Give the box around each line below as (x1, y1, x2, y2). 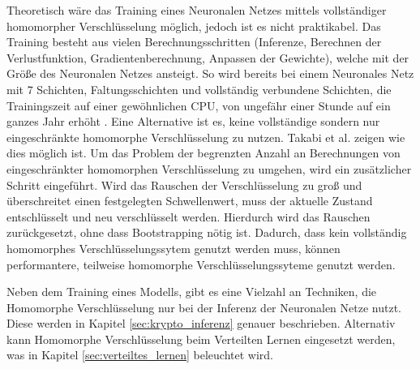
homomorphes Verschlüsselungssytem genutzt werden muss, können (6, 239, 341, 256)
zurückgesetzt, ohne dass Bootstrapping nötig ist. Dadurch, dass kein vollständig (6, 224, 407, 241)
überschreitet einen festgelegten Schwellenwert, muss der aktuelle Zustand (6, 192, 373, 209)
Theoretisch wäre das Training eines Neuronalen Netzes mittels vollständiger (6, 2, 387, 18)
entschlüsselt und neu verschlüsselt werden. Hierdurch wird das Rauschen (6, 208, 371, 225)
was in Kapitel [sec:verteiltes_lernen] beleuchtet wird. (6, 346, 273, 363)
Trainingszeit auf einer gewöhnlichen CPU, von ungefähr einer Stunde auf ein (6, 97, 391, 114)
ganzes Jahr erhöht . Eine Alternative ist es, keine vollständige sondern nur (6, 113, 380, 130)
